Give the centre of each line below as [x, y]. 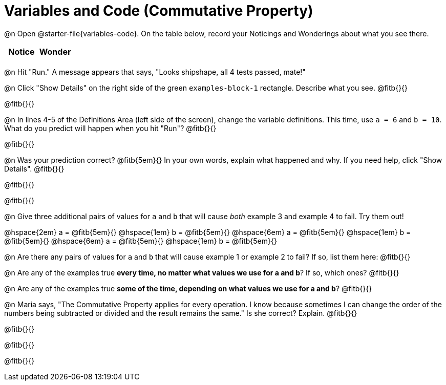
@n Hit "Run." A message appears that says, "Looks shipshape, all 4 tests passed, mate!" [155, 72]
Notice [22, 51]
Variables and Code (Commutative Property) [159, 11]
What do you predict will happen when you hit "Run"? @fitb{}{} [110, 128]
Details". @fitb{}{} [34, 168]
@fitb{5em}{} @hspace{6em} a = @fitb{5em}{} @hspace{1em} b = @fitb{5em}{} [141, 241]
